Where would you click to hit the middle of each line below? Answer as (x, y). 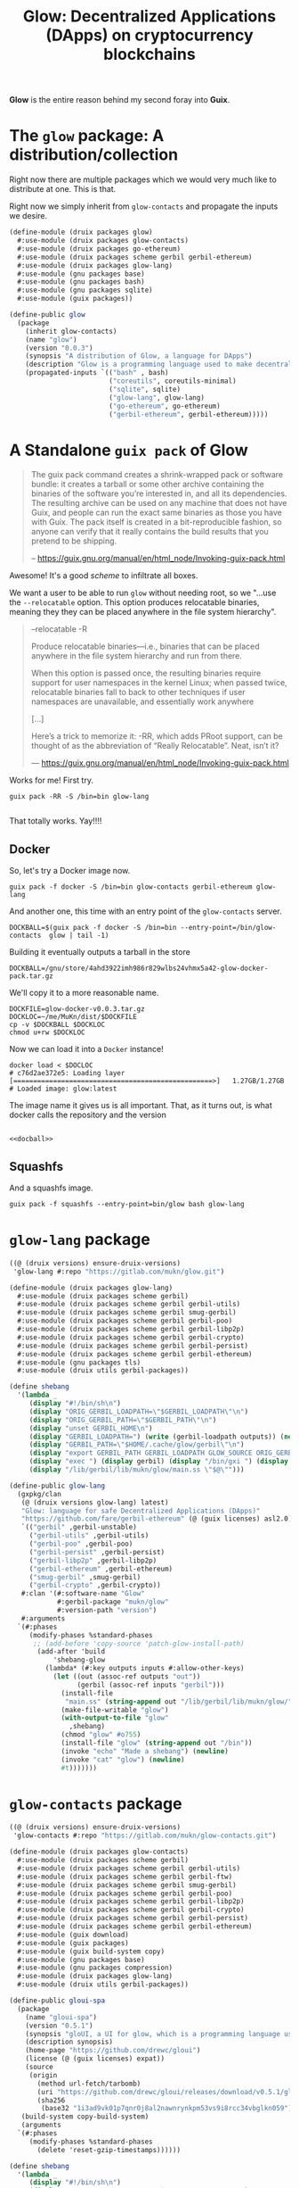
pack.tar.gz (31, 976)
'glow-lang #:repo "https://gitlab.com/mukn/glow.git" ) (119, 1272)
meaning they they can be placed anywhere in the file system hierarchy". (143, 612)
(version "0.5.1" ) (59, 2026)
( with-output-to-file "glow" (115, 1718)
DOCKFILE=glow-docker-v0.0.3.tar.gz (77, 1009)
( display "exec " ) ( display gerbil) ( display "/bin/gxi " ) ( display (159, 1462)
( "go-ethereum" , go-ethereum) (164, 406)
